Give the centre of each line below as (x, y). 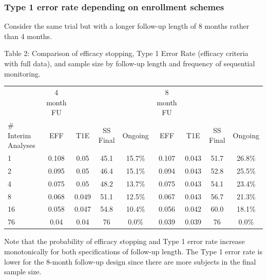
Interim (20, 135)
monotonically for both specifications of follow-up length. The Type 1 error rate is (133, 251)
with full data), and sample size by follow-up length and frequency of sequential (130, 63)
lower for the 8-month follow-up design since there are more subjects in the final (130, 261)
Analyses (22, 145)
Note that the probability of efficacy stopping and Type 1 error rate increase (125, 241)
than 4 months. (28, 36)
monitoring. (22, 73)
